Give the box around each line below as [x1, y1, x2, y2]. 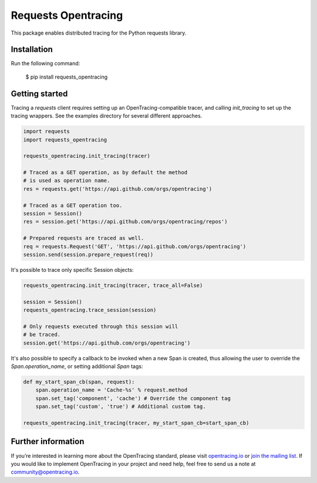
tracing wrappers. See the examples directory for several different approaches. [11, 112, 203, 120]
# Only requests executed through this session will [23, 323, 178, 330]
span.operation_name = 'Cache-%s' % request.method [35, 387, 188, 393]
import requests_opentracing [23, 136, 107, 143]
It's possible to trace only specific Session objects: [11, 266, 134, 273]
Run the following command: [11, 60, 80, 67]
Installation [11, 45, 53, 55]
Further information [11, 437, 85, 447]
